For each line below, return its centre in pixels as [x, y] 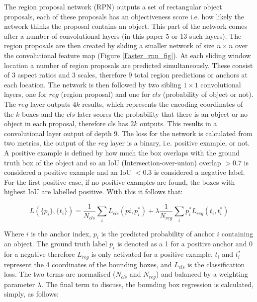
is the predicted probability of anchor [158, 233]
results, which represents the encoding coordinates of [163, 104]
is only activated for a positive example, [152, 254]
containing [237, 233]
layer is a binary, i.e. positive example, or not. [180, 143]
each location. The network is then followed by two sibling [93, 84]
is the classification [216, 264]
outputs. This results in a [178, 123]
